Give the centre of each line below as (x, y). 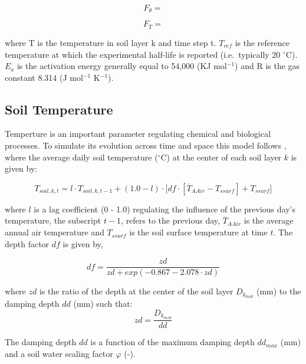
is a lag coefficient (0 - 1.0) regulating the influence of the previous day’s (164, 209)
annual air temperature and (55, 232)
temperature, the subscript (53, 220)
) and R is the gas (267, 66)
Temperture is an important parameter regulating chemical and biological (138, 134)
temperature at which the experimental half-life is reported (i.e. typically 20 (143, 54)
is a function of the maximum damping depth (172, 342)
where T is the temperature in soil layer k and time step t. (111, 42)
